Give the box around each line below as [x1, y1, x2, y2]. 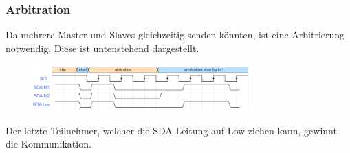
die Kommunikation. [6, 137, 91, 151]
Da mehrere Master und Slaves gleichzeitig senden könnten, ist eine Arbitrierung [6, 27, 345, 42]
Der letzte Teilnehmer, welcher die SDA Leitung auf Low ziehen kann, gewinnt [6, 123, 337, 137]
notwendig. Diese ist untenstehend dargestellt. [6, 40, 199, 55]
